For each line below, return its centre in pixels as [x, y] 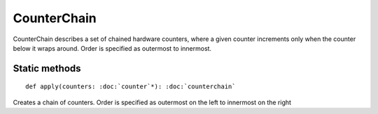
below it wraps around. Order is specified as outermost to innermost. [112, 48]
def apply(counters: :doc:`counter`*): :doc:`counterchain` [131, 87]
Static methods [47, 68]
